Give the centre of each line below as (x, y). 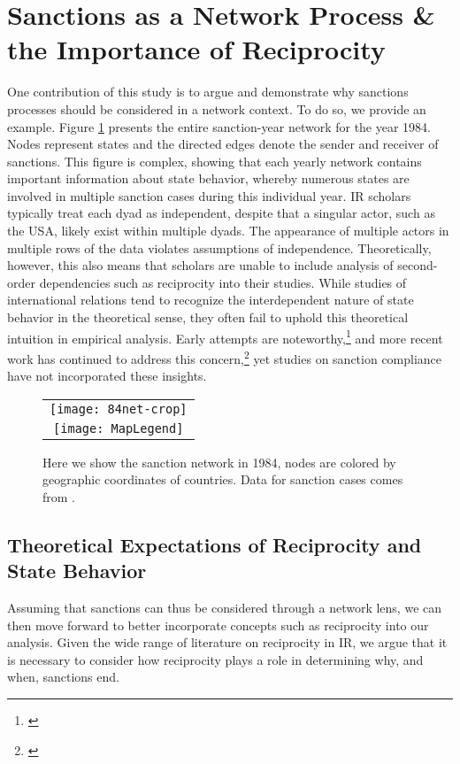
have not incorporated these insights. (107, 376)
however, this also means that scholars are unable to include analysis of (200, 265)
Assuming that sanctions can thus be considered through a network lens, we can (225, 608)
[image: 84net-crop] (119, 409)
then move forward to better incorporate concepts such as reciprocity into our (218, 625)
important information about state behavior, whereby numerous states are (208, 178)
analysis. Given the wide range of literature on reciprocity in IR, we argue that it (227, 642)
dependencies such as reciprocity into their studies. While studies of (223, 282)
